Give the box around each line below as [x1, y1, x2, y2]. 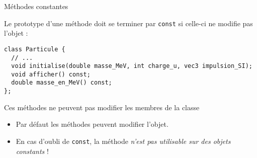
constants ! [16, 145, 49, 156]
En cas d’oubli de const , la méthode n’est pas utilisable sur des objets [16, 135, 231, 146]
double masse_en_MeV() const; [11, 79, 112, 87]
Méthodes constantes [4, 1, 68, 11]
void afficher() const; [11, 70, 91, 78]
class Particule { [4, 45, 65, 53]
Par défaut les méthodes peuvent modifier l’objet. [16, 119, 168, 129]
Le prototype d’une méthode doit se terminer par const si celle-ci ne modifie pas [4, 18, 253, 28]
